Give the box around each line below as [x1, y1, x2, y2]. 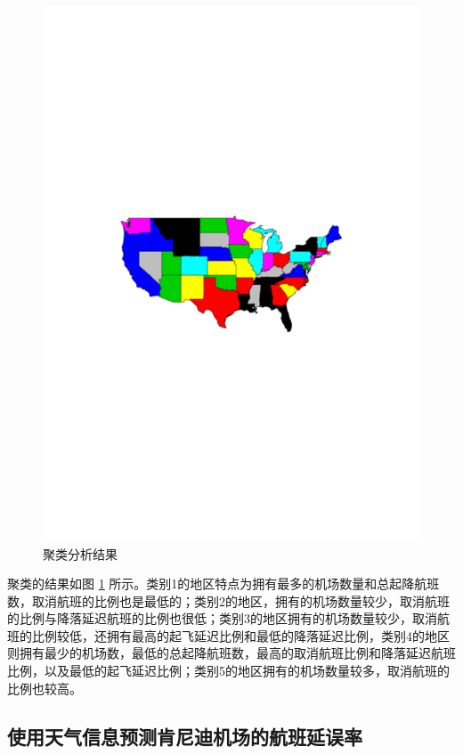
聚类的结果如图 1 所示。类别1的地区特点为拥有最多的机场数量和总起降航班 [7, 574, 440, 593]
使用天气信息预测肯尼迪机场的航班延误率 [7, 722, 362, 750]
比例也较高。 [7, 678, 82, 697]
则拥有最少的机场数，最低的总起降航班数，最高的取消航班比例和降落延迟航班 [7, 644, 456, 662]
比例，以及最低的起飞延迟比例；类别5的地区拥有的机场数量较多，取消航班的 [7, 661, 450, 680]
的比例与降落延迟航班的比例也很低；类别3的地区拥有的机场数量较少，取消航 [7, 609, 450, 628]
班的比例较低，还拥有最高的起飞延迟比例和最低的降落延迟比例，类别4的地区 [7, 626, 450, 645]
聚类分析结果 [43, 544, 118, 563]
